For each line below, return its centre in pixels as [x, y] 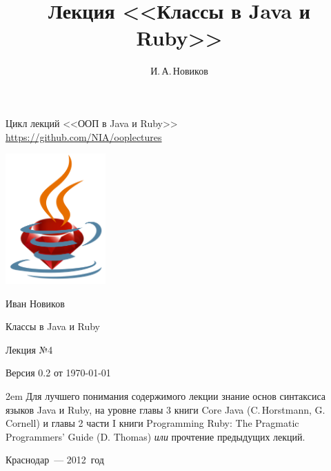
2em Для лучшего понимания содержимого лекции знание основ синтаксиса [166, 396]
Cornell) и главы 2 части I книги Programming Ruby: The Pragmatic [152, 423]
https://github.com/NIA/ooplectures [84, 136]
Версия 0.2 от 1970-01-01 [58, 373]
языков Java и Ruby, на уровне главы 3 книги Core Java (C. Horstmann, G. [165, 409]
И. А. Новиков [179, 71]
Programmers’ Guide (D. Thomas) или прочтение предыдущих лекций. [156, 436]
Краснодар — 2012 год [55, 460]
